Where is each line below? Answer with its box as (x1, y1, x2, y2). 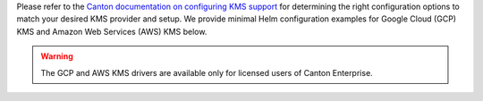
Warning (40, 51, 73, 62)
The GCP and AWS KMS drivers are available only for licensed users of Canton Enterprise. (40, 67, 373, 78)
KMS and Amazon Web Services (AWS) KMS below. (16, 26, 208, 37)
